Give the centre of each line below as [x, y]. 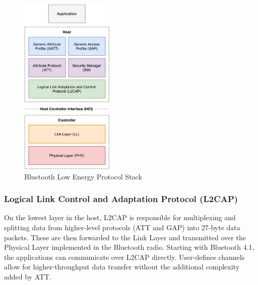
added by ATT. [28, 277]
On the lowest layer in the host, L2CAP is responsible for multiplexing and [120, 217]
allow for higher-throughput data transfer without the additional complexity [122, 267]
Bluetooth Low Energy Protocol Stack [83, 176]
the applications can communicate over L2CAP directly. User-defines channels [124, 257]
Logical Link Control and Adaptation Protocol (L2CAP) [121, 199]
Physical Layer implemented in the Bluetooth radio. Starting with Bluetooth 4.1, [129, 247]
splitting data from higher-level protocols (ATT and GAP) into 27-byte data [122, 227]
